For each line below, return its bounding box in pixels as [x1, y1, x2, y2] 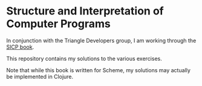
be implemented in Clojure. [6, 73, 74, 80]
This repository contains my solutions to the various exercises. [6, 55, 162, 62]
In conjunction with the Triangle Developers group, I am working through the [6, 37, 197, 44]
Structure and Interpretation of [6, 4, 165, 18]
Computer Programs [6, 17, 111, 31]
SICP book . [6, 43, 34, 51]
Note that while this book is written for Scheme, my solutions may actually [6, 66, 191, 73]
